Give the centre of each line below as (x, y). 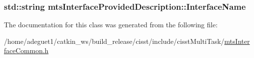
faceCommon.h (26, 50)
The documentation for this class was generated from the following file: (111, 25)
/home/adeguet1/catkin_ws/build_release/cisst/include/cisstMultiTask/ (114, 41)
